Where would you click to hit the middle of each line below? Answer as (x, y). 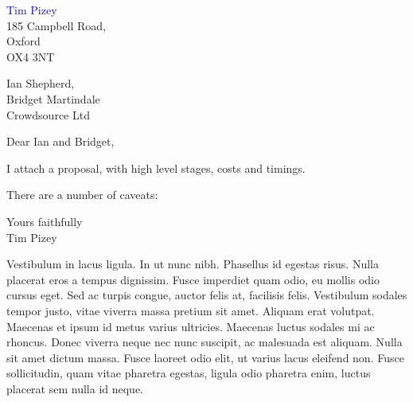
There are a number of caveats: (82, 195)
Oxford (23, 41)
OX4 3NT (31, 56)
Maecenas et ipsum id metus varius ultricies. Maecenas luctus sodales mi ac (191, 326)
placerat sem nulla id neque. (75, 388)
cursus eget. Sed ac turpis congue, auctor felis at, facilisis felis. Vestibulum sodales (207, 295)
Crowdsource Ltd (48, 114)
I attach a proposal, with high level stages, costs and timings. (156, 168)
